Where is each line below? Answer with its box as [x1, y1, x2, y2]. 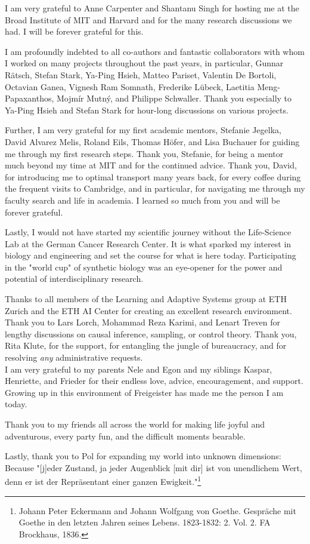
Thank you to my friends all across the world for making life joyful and [5, 418, 265, 430]
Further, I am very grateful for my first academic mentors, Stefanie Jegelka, [5, 124, 281, 136]
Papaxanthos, [5, 92, 54, 105]
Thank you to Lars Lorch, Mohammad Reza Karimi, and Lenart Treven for [5, 316, 280, 328]
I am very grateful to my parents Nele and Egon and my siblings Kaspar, [5, 362, 272, 375]
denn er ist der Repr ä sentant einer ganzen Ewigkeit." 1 [5, 474, 201, 488]
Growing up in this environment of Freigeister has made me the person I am [5, 386, 284, 398]
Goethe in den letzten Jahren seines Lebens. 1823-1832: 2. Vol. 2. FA [18, 516, 271, 528]
